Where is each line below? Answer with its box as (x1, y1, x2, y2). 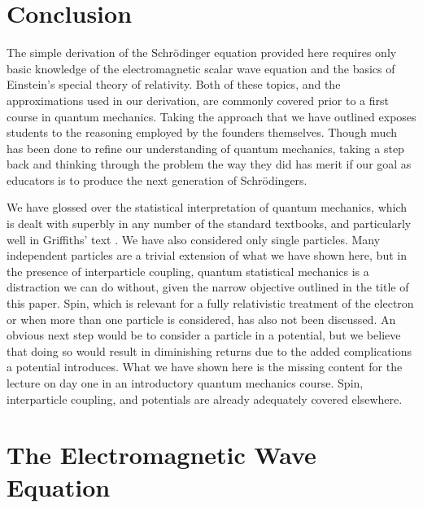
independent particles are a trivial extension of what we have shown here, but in (7, 247, 407, 264)
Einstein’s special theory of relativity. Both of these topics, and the (7, 76, 341, 93)
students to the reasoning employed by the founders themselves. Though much (7, 124, 398, 141)
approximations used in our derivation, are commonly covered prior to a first (7, 91, 389, 108)
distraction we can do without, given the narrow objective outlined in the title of (7, 278, 409, 296)
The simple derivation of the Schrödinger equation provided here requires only (7, 44, 397, 61)
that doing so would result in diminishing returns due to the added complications (7, 342, 412, 359)
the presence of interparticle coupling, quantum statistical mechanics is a (7, 262, 369, 279)
